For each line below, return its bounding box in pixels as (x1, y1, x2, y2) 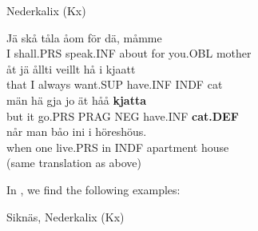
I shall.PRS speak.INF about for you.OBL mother (6, 45, 252, 62)
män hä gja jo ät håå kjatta (6, 91, 146, 108)
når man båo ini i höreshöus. (6, 123, 147, 140)
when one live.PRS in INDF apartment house (6, 138, 229, 155)
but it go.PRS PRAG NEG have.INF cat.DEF (6, 107, 239, 124)
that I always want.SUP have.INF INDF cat (6, 76, 223, 93)
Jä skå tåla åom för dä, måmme (6, 29, 162, 46)
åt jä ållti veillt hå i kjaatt (6, 60, 136, 77)
